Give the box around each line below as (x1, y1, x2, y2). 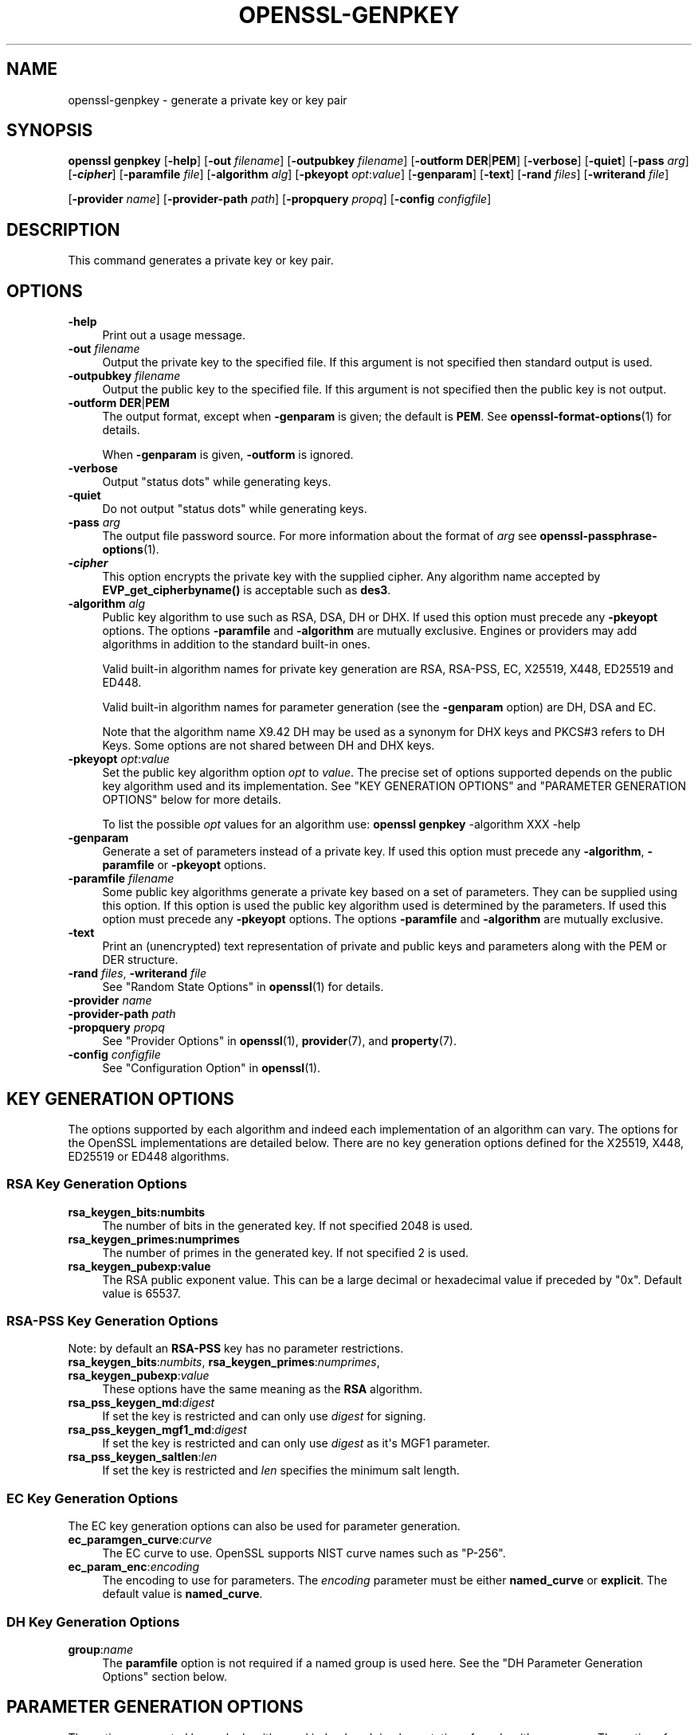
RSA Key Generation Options (6, 1176, 187, 1193)
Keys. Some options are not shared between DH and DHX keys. (102, 738, 435, 753)
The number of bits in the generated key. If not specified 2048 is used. (102, 1218, 473, 1232)
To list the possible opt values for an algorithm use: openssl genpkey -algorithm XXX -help (102, 817, 581, 832)
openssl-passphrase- (539, 529, 657, 543)
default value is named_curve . (102, 1587, 263, 1601)
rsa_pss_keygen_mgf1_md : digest (68, 1423, 247, 1437)
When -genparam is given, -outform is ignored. (102, 448, 354, 462)
